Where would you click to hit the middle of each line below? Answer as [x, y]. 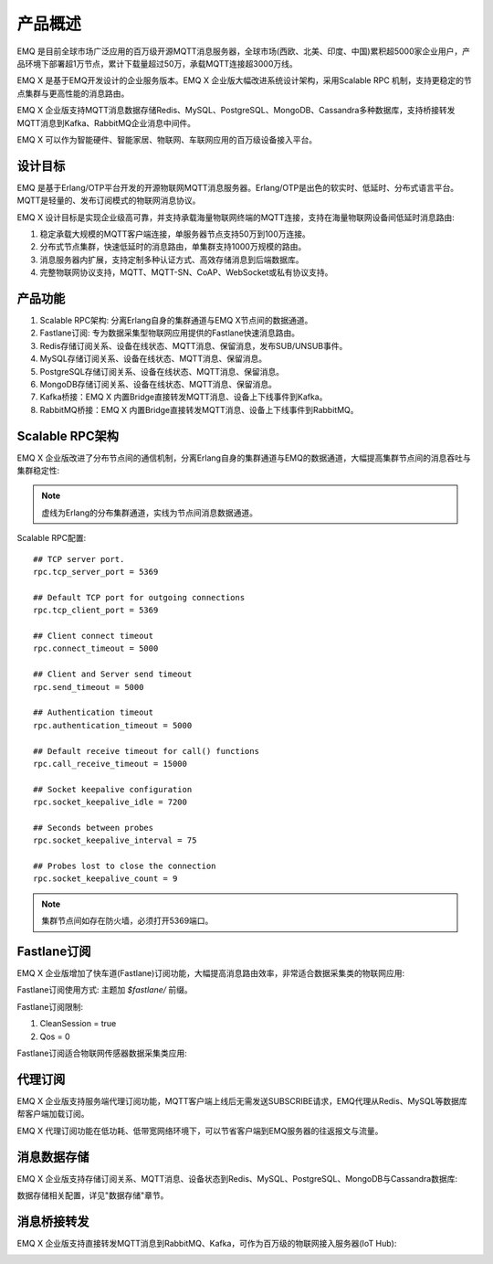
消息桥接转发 [53, 1222]
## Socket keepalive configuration [113, 789]
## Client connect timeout [94, 636]
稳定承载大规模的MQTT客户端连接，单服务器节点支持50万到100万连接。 [175, 234]
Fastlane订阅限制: [50, 1006]
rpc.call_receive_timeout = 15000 [110, 764]
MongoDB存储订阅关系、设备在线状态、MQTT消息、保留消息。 [158, 384]
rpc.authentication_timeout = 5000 [113, 725]
